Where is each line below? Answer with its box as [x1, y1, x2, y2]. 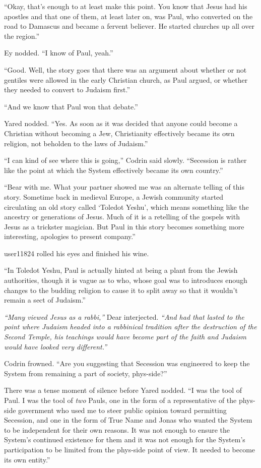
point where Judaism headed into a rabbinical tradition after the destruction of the [4, 321, 257, 332]
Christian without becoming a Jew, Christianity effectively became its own [4, 128, 235, 138]
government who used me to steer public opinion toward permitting [18, 404, 227, 415]
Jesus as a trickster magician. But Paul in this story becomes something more [4, 221, 244, 231]
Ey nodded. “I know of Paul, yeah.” [4, 47, 113, 58]
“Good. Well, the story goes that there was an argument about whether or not [4, 64, 247, 75]
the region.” [4, 30, 40, 41]
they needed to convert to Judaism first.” [4, 84, 130, 95]
